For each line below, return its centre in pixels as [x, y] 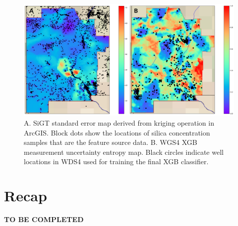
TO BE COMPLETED [44, 219]
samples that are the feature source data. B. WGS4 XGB [111, 142]
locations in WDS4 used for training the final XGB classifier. [116, 161]
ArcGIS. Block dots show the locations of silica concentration [117, 132]
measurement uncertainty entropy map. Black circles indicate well [124, 152]
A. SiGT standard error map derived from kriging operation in [119, 123]
